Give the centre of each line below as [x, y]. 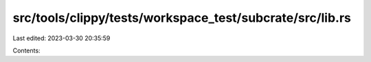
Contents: [26, 50]
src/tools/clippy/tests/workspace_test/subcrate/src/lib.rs [182, 18]
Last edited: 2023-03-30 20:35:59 [61, 38]
